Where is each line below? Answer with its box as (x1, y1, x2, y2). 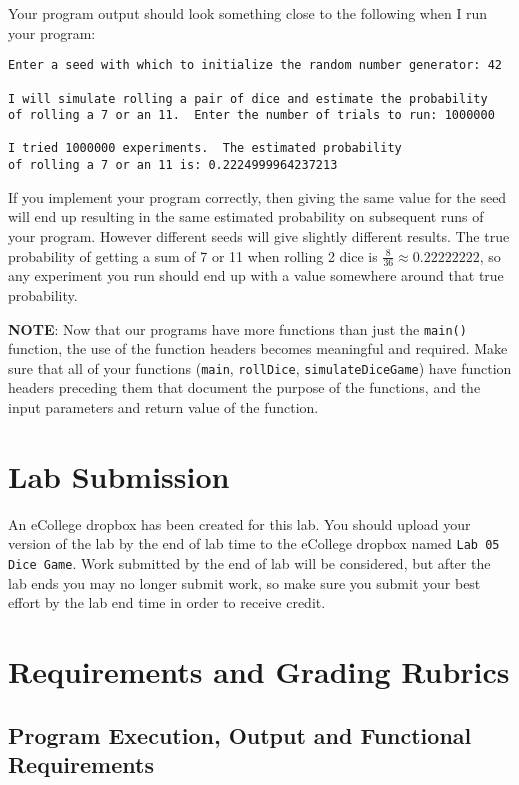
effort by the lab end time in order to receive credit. (8, 592, 326, 613)
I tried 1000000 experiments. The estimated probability (8, 141, 402, 156)
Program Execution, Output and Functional (8, 719, 472, 750)
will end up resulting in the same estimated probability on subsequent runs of (8, 206, 484, 227)
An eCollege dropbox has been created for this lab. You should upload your (8, 513, 471, 534)
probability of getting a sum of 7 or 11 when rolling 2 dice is (8, 245, 378, 266)
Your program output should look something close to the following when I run (8, 3, 488, 23)
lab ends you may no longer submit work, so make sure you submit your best (8, 572, 481, 593)
